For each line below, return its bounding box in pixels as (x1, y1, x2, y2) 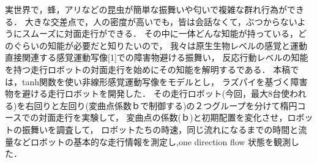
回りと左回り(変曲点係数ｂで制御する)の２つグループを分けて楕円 (34, 99, 297, 112)
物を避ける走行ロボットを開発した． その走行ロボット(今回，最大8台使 (5, 87, 290, 100)
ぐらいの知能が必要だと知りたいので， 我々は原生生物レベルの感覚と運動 (13, 39, 308, 51)
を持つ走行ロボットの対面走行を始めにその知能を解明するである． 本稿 (5, 63, 291, 75)
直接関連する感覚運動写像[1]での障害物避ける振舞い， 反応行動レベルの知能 (5, 51, 308, 64)
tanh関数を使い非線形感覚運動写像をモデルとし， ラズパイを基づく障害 (21, 75, 308, 88)
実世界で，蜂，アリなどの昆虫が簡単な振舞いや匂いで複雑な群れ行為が (5, 3, 288, 15)
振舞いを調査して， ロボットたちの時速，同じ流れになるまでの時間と (21, 123, 299, 135)
